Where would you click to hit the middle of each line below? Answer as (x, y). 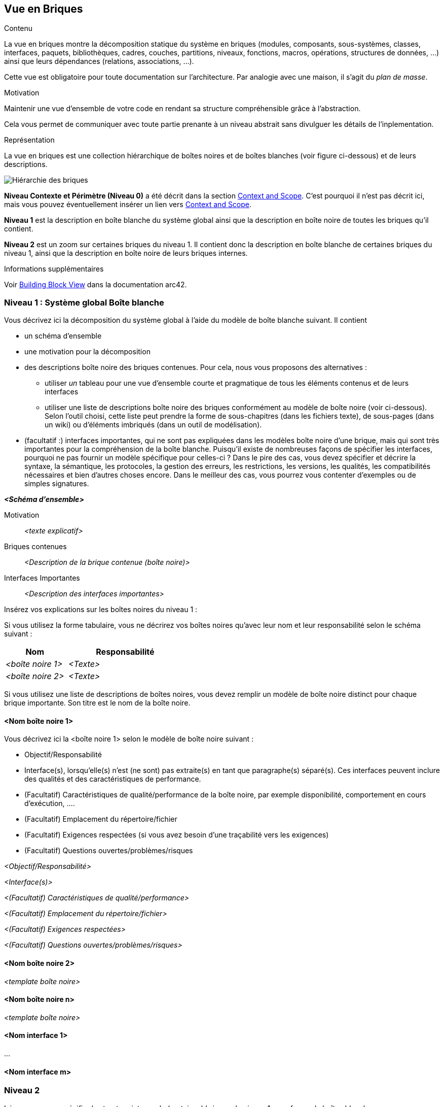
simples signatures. (57, 484)
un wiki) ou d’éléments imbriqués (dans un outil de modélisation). (153, 425)
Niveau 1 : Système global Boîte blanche (84, 302)
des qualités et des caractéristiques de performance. (113, 779)
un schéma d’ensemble (63, 336)
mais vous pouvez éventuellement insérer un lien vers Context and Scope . (128, 205)
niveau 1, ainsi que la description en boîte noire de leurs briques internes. (126, 253)
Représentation (29, 140)
